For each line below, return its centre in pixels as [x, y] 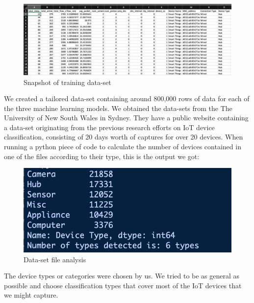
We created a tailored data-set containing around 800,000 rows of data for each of [127, 98]
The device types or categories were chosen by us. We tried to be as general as [122, 276]
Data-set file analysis [55, 259]
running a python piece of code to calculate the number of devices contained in [123, 147]
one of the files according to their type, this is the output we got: [102, 156]
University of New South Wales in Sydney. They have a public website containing [126, 118]
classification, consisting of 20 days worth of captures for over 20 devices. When [124, 137]
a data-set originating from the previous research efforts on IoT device [109, 127]
